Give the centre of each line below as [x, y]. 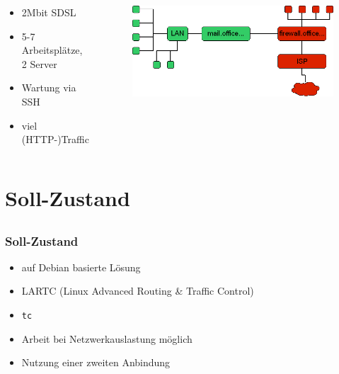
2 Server [39, 63]
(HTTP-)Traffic [55, 139]
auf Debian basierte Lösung [81, 267]
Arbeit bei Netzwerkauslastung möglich [107, 338]
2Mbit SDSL [49, 12]
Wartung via [49, 87]
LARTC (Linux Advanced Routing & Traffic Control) [138, 291]
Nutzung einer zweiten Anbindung [96, 362]
